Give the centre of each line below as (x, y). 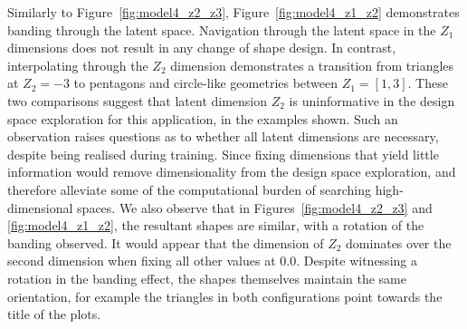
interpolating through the (78, 65)
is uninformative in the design (372, 100)
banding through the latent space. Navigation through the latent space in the (222, 29)
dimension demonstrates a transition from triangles (312, 65)
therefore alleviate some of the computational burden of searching (190, 189)
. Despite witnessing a (357, 261)
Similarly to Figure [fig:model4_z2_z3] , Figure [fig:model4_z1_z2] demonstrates (233, 12)
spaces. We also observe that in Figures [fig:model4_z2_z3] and (255, 207)
